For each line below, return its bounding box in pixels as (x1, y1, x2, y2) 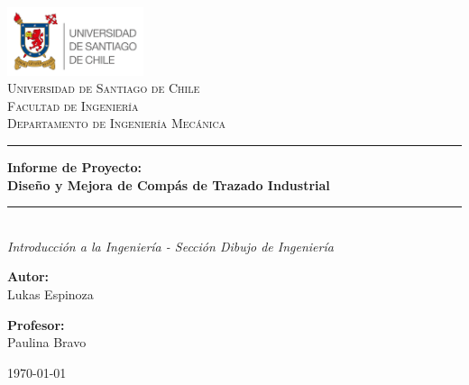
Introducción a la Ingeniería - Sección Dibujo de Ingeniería (7, 236, 334, 255)
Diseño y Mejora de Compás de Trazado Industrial (7, 175, 330, 194)
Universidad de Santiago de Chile (7, 78, 200, 97)
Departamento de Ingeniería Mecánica (7, 114, 226, 133)
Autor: (7, 267, 50, 286)
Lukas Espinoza (7, 284, 94, 303)
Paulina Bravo (7, 333, 87, 352)
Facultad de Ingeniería (7, 96, 139, 115)
